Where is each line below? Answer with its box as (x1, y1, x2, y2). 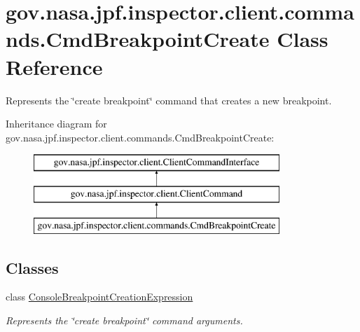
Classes (6, 256, 59, 278)
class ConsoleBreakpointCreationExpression (6, 289, 193, 304)
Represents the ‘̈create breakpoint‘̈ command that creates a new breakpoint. (6, 92, 332, 107)
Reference (6, 52, 103, 81)
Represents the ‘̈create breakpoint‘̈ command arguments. (6, 313, 243, 328)
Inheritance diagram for (6, 116, 107, 131)
